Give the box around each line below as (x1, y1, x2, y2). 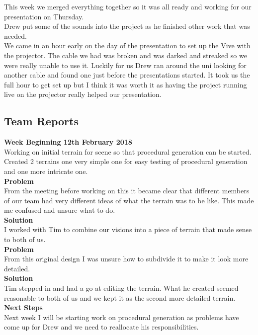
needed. (4, 30, 27, 41)
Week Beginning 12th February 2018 (4, 137, 132, 147)
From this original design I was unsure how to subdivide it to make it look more (4, 253, 249, 264)
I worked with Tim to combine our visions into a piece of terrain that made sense (4, 224, 252, 235)
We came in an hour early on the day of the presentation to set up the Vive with (4, 40, 251, 51)
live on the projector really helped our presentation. (4, 89, 162, 99)
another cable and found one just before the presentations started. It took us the (4, 70, 250, 80)
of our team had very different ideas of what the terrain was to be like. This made (4, 195, 254, 205)
